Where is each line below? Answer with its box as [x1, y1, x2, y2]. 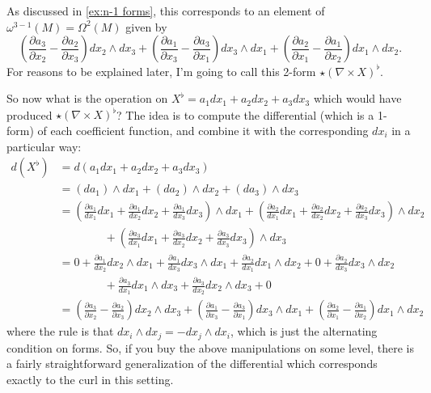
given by [125, 18, 167, 35]
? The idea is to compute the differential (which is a [116, 106, 374, 123]
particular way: [6, 137, 82, 154]
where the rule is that [6, 323, 114, 340]
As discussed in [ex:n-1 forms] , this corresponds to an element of [6, 2, 325, 19]
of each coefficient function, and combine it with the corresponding [37, 121, 369, 138]
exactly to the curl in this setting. [6, 370, 174, 387]
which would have [313, 90, 402, 107]
